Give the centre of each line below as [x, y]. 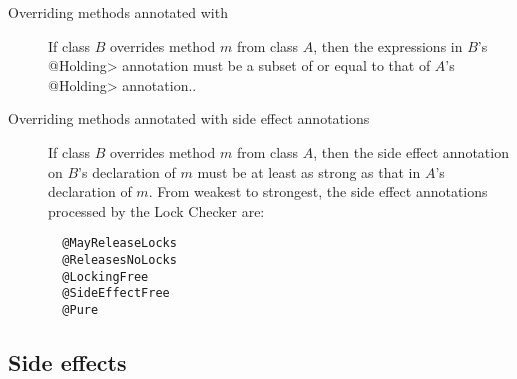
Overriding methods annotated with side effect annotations [189, 118]
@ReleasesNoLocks [119, 260]
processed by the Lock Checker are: [156, 210]
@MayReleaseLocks [119, 243]
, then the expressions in [388, 45]
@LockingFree [105, 276]
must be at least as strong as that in [309, 171]
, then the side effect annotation [411, 151]
